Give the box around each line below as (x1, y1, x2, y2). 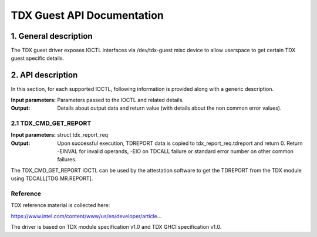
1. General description (11, 31, 93, 41)
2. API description (11, 70, 78, 80)
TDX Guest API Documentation (11, 9, 164, 22)
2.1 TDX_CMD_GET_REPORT (11, 119, 92, 127)
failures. (57, 156, 77, 163)
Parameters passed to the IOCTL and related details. (57, 96, 184, 103)
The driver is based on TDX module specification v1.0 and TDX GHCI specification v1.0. (11, 224, 222, 231)
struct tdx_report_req (57, 131, 109, 138)
